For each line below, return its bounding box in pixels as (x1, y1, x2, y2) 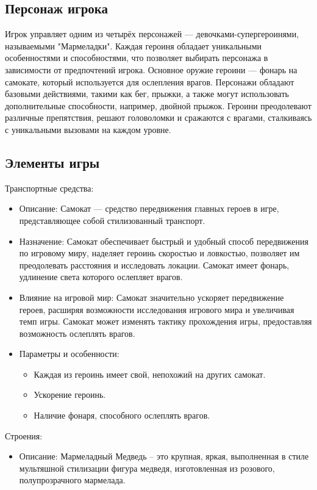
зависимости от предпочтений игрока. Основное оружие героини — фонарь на (5, 63, 297, 76)
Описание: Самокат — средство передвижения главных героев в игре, (19, 202, 279, 215)
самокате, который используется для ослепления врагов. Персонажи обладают (5, 75, 294, 88)
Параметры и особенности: (19, 347, 119, 360)
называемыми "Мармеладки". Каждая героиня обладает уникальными (5, 39, 262, 52)
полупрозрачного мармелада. (19, 474, 126, 486)
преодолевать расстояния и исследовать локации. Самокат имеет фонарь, (19, 258, 290, 271)
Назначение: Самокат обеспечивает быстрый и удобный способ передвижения (19, 234, 308, 247)
